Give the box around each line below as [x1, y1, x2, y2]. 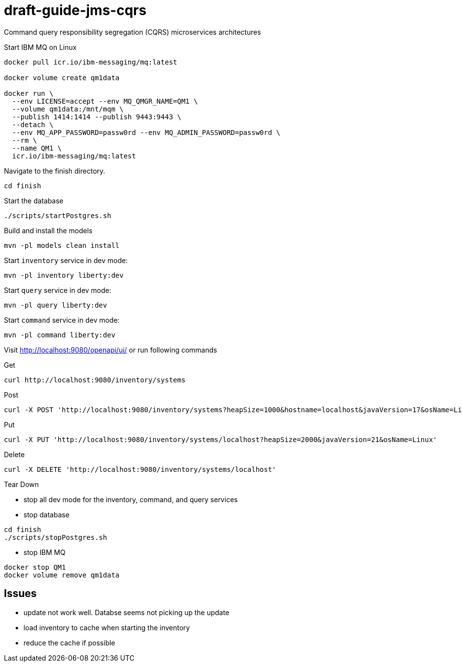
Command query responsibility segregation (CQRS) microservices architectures [4, 27, 261, 36]
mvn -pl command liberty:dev [4, 331, 115, 339]
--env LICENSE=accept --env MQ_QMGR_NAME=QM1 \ [12, 97, 198, 105]
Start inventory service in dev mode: [4, 256, 128, 265]
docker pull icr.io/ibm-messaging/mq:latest [4, 58, 178, 66]
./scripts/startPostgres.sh [4, 211, 112, 220]
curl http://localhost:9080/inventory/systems [4, 376, 185, 384]
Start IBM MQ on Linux [4, 43, 77, 51]
